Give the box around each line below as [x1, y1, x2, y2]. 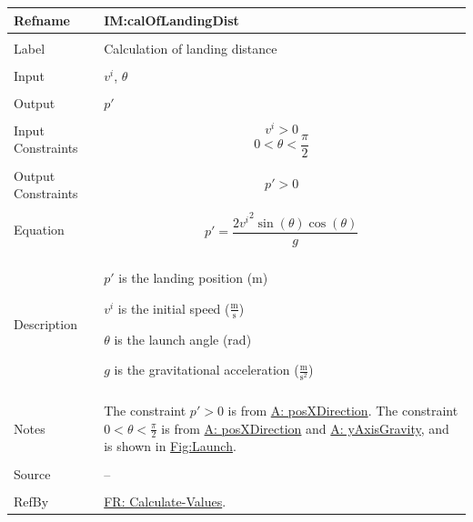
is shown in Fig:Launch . [104, 437, 236, 456]
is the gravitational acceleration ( [114, 360, 299, 379]
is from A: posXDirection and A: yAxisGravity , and [161, 418, 449, 437]
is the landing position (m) [118, 268, 268, 287]
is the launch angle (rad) [114, 329, 252, 348]
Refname [14, 10, 70, 29]
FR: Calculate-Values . [104, 491, 226, 510]
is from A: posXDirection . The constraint [227, 401, 458, 420]
